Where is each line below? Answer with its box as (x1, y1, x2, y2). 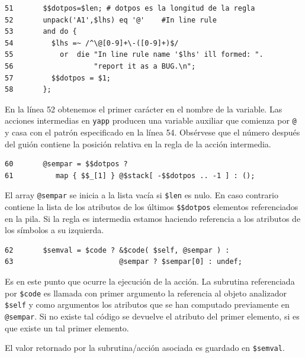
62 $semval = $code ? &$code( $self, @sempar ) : (5, 246, 230, 254)
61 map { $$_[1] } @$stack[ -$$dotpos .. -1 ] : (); (5, 171, 255, 180)
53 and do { (5, 27, 77, 36)
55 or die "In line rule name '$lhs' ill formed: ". (5, 50, 264, 59)
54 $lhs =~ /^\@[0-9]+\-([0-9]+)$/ (5, 38, 179, 47)
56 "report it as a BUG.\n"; (5, 62, 196, 70)
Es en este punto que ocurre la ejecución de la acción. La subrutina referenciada (5, 275, 295, 288)
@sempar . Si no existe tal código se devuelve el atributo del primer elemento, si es (5, 309, 300, 322)
